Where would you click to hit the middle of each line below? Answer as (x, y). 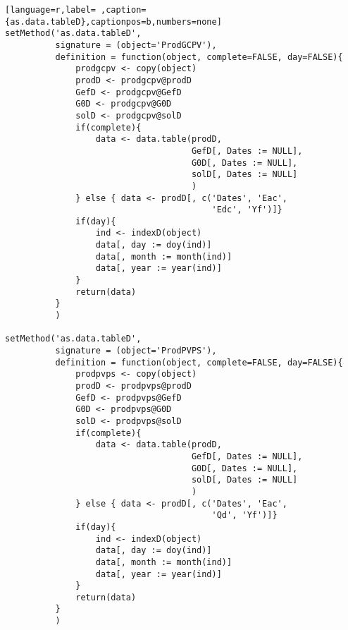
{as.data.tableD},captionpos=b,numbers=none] (113, 22)
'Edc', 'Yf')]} (247, 210)
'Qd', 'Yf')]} (244, 515)
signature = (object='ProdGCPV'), (136, 45)
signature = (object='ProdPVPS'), (136, 351)
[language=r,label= (50, 10)
